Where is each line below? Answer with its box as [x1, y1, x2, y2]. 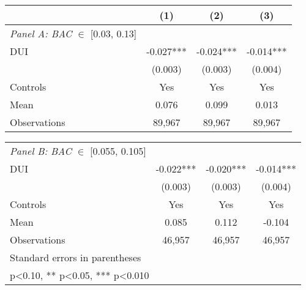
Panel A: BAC [10, 26, 72, 40]
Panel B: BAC [10, 144, 72, 158]
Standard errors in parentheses [10, 250, 141, 264]
